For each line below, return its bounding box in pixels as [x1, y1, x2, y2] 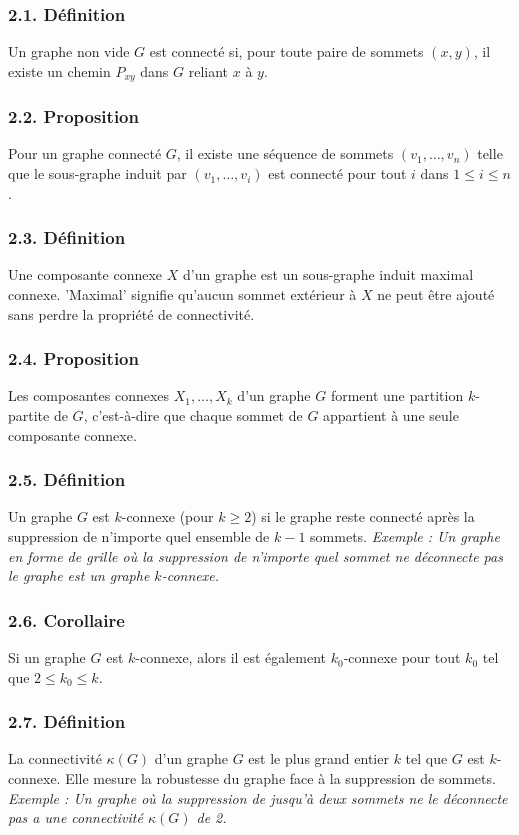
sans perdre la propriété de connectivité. [8, 303, 255, 324]
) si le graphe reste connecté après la [251, 506, 475, 527]
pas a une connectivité [8, 807, 143, 828]
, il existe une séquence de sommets [176, 143, 394, 164]
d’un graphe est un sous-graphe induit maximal [182, 264, 474, 285]
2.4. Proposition [8, 346, 139, 371]
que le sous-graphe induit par [8, 163, 187, 184]
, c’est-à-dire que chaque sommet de [83, 405, 303, 426]
